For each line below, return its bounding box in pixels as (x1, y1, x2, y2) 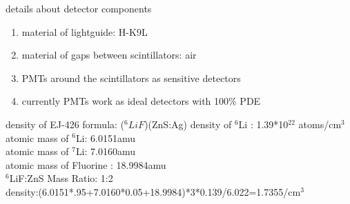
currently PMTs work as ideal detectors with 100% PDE (21, 94, 261, 108)
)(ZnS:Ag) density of (144, 116, 232, 131)
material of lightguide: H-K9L (21, 24, 148, 39)
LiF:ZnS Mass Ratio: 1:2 (9, 171, 113, 185)
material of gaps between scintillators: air (21, 48, 197, 62)
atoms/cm (298, 116, 342, 131)
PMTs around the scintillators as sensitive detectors (21, 70, 241, 85)
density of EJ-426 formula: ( (6, 116, 125, 131)
